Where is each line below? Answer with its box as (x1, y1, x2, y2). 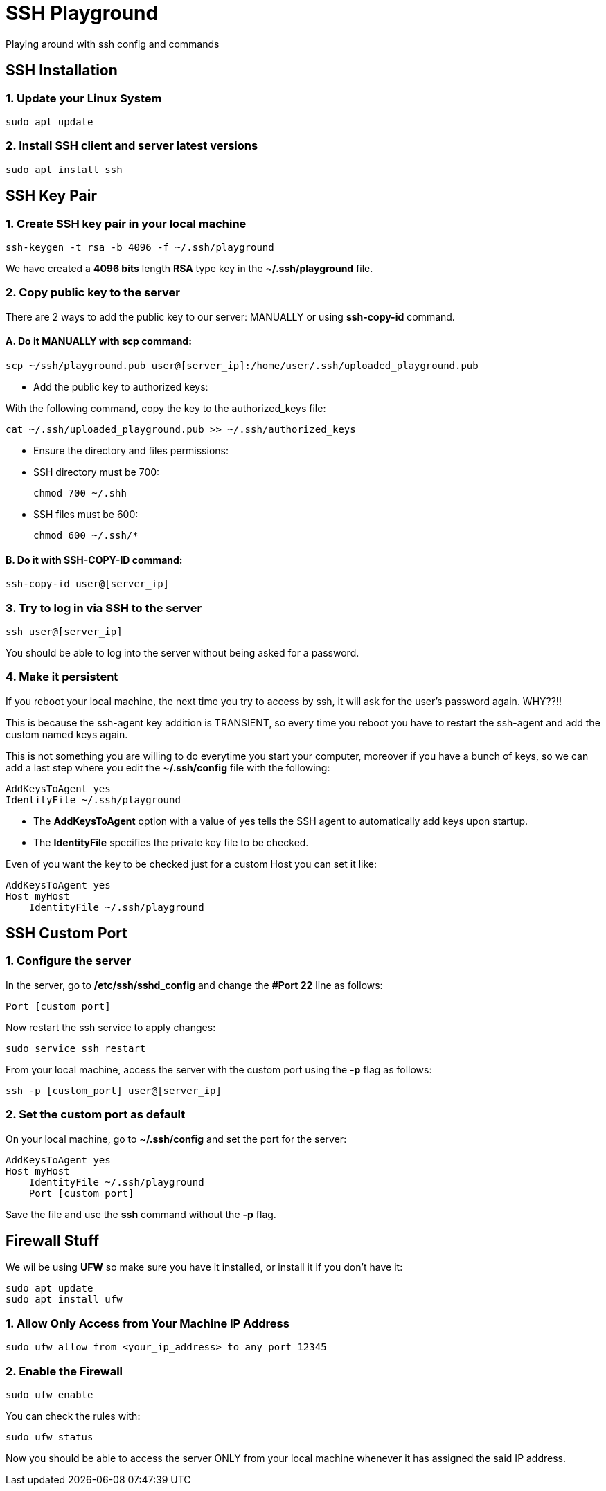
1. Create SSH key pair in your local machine (6, 216, 247, 231)
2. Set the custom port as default (6, 1107, 186, 1122)
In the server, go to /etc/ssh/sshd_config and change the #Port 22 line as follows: (6, 979, 383, 991)
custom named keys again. (6, 728, 128, 740)
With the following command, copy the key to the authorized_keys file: (6, 402, 326, 414)
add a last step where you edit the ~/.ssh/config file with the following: (6, 761, 330, 774)
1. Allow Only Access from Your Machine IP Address (6, 1316, 289, 1330)
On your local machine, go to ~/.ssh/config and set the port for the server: (6, 1132, 347, 1145)
